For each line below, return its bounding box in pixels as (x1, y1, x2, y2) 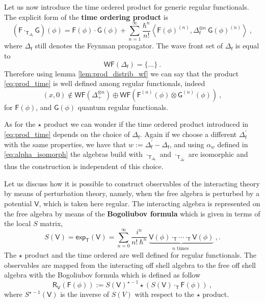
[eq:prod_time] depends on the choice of (4, 129, 130, 140)
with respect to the (135, 289, 194, 299)
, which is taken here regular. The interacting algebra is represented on (39, 198, 260, 209)
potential (4, 198, 32, 209)
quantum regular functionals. (77, 101, 169, 112)
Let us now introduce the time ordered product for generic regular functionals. (4, 2, 249, 12)
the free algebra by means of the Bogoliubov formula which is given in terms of (4, 208, 260, 218)
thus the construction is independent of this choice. (4, 161, 164, 172)
